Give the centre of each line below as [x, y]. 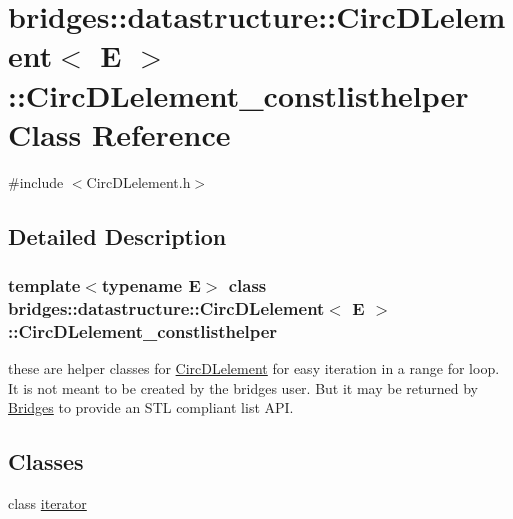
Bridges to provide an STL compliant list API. [151, 407]
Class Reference [119, 133]
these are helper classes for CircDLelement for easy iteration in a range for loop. [254, 368]
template [44, 284]
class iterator [47, 503]
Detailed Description [117, 235]
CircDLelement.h [138, 181]
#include [36, 181]
